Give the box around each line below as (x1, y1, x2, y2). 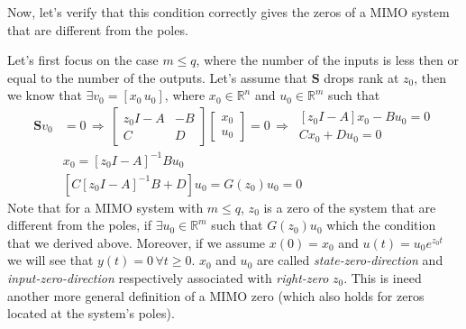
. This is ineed (343, 268, 422, 287)
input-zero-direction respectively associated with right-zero (7, 268, 329, 287)
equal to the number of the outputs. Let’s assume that (7, 68, 308, 87)
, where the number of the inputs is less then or (196, 50, 459, 69)
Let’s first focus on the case (7, 50, 159, 69)
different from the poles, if (7, 215, 151, 234)
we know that (7, 86, 82, 105)
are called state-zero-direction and (256, 251, 443, 270)
